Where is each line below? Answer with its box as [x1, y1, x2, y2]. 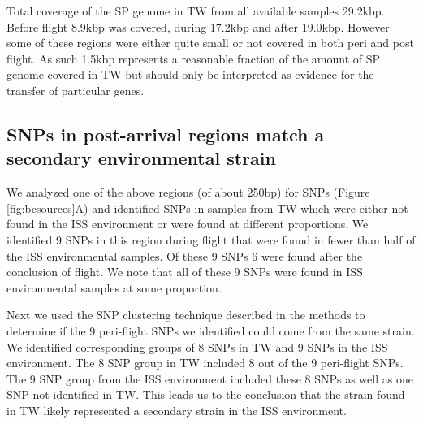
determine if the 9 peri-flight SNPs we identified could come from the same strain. [6, 322, 415, 339]
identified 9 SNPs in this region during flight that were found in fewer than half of [6, 231, 416, 248]
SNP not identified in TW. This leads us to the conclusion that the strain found [6, 386, 405, 403]
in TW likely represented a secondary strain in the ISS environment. [6, 401, 347, 418]
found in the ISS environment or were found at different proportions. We [6, 215, 369, 232]
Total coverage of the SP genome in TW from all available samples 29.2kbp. [6, 2, 385, 19]
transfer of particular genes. [6, 81, 145, 98]
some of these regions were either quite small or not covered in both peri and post [6, 34, 414, 51]
